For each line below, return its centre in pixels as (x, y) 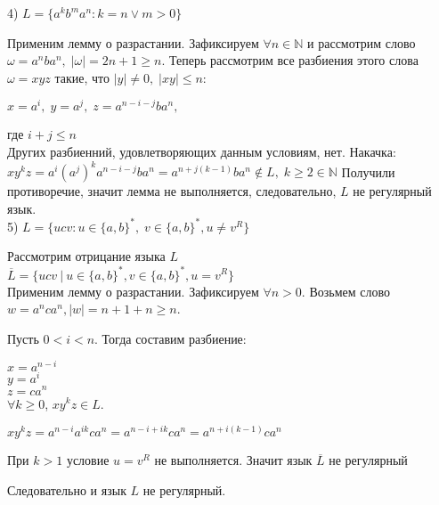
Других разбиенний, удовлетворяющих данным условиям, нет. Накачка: (202, 152)
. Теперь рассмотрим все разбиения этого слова (290, 60)
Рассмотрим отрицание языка (86, 256)
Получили (368, 171)
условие (88, 460)
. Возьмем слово (346, 291)
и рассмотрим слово (362, 42)
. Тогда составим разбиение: (171, 338)
